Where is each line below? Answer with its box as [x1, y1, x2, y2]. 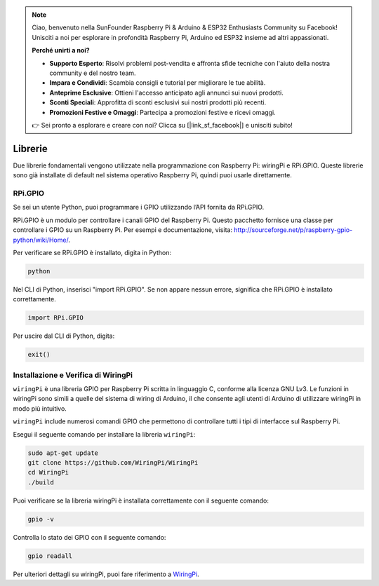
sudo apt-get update [27, 449, 98, 457]
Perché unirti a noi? [32, 46, 91, 55]
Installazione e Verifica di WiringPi [13, 370, 133, 380]
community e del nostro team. [49, 69, 136, 77]
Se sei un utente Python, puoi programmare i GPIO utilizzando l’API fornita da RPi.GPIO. [13, 203, 265, 212]
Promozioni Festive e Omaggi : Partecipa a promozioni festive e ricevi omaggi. [49, 108, 277, 116]
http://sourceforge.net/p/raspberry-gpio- [234, 226, 353, 234]
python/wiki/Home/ [13, 236, 69, 244]
